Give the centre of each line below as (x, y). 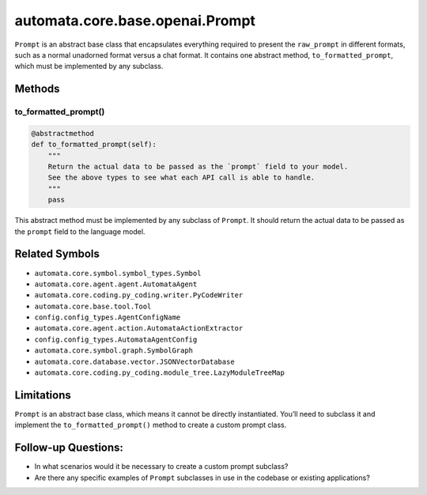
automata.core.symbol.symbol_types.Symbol (118, 273)
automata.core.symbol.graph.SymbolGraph (114, 351)
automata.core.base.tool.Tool (93, 306)
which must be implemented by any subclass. (89, 66)
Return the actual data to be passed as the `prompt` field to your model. (198, 167)
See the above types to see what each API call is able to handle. (181, 178)
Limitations (43, 395)
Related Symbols (57, 254)
